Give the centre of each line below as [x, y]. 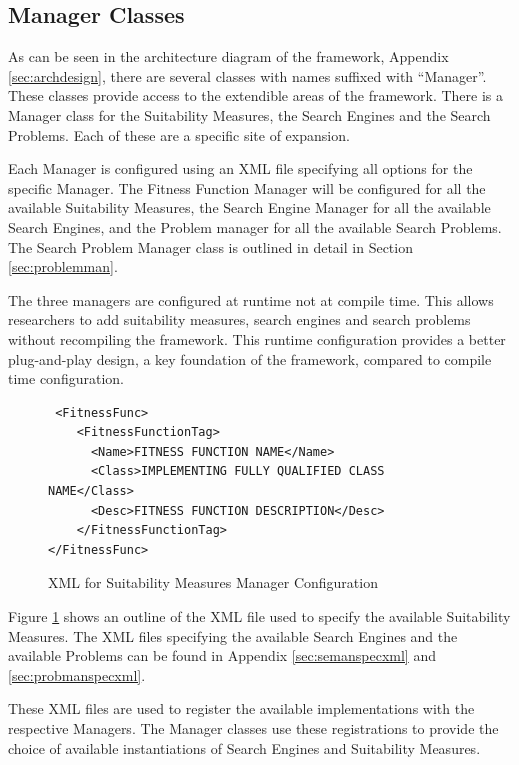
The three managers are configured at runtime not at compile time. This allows [251, 299]
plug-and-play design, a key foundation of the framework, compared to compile [250, 358]
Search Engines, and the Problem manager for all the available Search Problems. [255, 226]
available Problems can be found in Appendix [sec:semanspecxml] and [222, 655]
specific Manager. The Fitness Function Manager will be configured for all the [247, 187]
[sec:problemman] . [63, 266]
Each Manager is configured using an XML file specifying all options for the [240, 168]
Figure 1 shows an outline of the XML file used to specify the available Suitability [259, 616]
